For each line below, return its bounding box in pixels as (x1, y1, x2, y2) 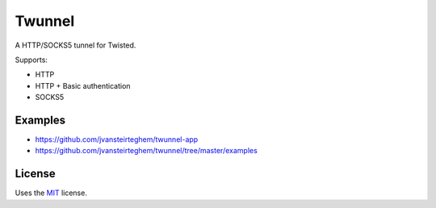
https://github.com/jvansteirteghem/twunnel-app (35, 135, 199, 144)
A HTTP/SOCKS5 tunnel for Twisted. (15, 40, 136, 50)
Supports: (15, 55, 48, 64)
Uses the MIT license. (15, 188, 88, 198)
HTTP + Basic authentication (35, 81, 131, 90)
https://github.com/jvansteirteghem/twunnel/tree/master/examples (35, 146, 258, 156)
